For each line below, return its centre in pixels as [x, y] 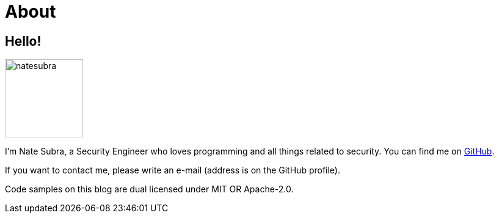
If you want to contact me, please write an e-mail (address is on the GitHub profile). [173, 170]
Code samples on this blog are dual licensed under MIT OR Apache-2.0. [149, 189]
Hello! [23, 41]
